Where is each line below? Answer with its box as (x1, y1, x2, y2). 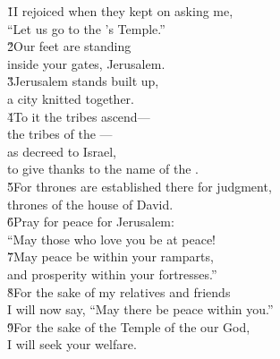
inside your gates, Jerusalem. (7, 54, 165, 73)
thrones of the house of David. (7, 194, 174, 213)
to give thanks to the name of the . (7, 159, 199, 178)
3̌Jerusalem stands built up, (7, 72, 159, 90)
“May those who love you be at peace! (7, 229, 216, 248)
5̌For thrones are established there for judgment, (7, 176, 272, 195)
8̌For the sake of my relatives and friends (7, 282, 231, 301)
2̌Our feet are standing (7, 37, 132, 56)
